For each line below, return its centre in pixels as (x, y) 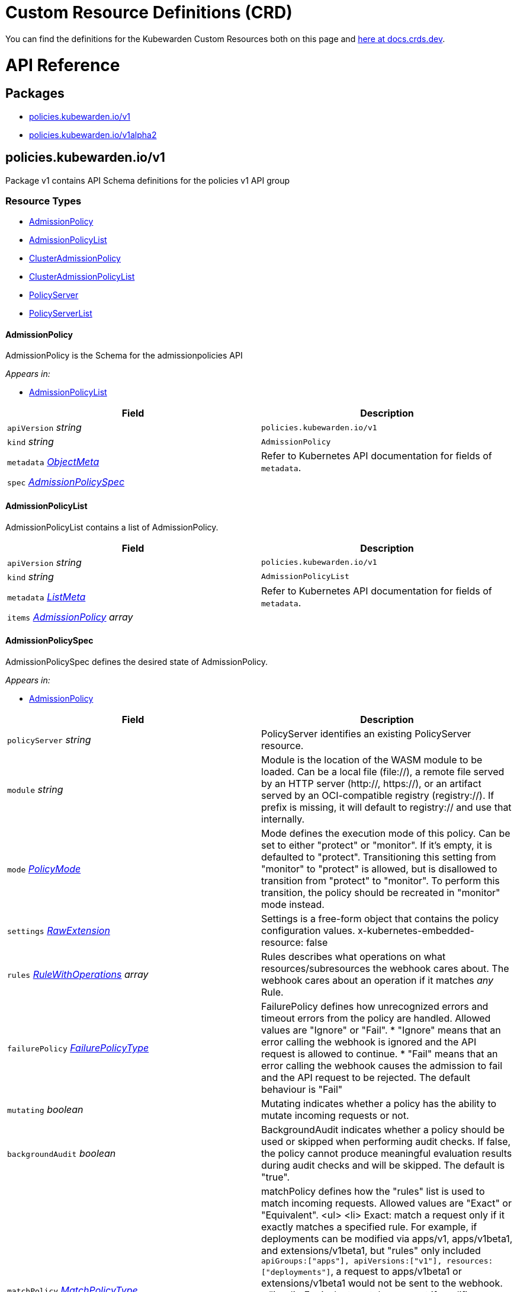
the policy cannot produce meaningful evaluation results (387, 1153)
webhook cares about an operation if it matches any (377, 980)
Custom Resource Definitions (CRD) (149, 12)
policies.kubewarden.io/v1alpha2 (93, 135)
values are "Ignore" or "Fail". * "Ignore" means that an (381, 1030)
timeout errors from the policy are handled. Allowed (376, 1018)
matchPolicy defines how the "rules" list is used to (373, 1191)
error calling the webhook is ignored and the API (369, 1042)
